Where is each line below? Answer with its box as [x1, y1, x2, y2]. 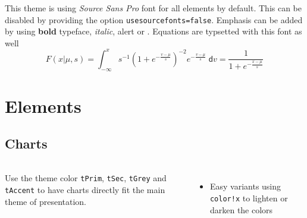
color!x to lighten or [209, 192, 288, 204]
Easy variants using [209, 180, 281, 192]
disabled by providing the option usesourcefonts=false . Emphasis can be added [5, 13, 303, 26]
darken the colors [209, 203, 273, 216]
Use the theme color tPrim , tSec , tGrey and [5, 172, 167, 184]
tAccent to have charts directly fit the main [5, 184, 165, 196]
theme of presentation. [5, 195, 87, 207]
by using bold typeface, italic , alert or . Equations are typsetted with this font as [5, 25, 302, 37]
